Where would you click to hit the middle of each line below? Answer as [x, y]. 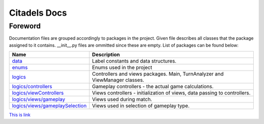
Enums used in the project [122, 68]
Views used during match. [122, 99]
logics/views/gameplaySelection [49, 106]
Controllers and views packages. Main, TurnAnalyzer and [158, 74]
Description [106, 55]
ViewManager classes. [118, 80]
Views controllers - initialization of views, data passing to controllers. [171, 93]
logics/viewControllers [38, 93]
